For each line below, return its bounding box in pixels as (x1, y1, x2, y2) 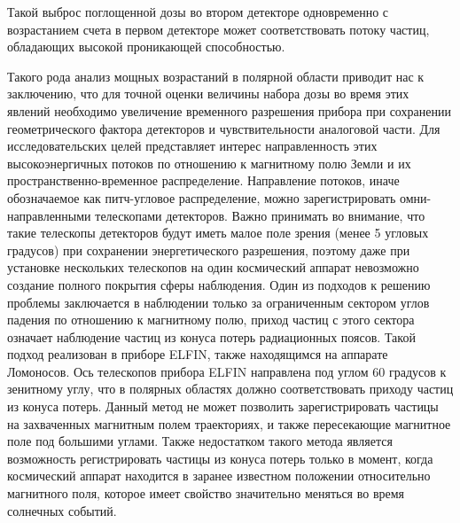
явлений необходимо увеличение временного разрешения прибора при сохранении (7, 101, 451, 120)
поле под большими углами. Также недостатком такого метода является (7, 432, 393, 450)
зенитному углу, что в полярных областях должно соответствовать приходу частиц (7, 379, 454, 398)
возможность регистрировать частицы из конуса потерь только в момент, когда (7, 449, 433, 467)
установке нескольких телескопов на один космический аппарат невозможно (7, 258, 419, 277)
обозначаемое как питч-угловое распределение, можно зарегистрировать (7, 188, 396, 207)
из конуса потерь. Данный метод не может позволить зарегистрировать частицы (7, 397, 439, 416)
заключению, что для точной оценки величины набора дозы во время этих (7, 84, 409, 103)
